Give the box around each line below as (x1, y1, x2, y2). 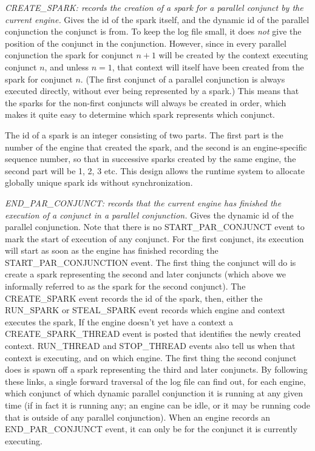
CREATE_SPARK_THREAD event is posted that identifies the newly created (5, 327, 301, 340)
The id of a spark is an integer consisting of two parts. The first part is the (5, 128, 283, 141)
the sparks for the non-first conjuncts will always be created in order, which (5, 96, 286, 109)
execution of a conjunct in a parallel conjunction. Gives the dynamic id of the (5, 208, 294, 221)
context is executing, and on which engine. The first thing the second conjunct (5, 351, 297, 364)
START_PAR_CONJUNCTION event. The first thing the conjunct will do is (5, 256, 296, 268)
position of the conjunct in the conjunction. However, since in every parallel (5, 36, 286, 49)
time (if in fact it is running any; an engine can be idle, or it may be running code (5, 399, 311, 411)
